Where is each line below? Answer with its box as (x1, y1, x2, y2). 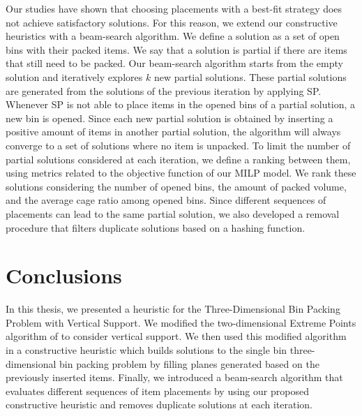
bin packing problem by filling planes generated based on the (59, 356, 319, 371)
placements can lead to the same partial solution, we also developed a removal (6, 206, 340, 221)
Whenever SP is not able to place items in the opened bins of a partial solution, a (6, 97, 356, 112)
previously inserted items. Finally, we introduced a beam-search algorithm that (6, 370, 343, 385)
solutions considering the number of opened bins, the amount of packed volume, (6, 179, 347, 193)
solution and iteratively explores (6, 69, 143, 84)
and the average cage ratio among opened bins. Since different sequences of (6, 193, 326, 207)
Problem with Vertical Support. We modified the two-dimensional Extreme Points (6, 315, 356, 329)
